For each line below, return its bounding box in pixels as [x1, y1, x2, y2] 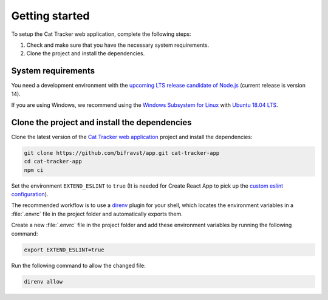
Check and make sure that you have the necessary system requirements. [26, 41, 210, 49]
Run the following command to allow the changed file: [11, 262, 146, 269]
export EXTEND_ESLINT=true [24, 246, 104, 253]
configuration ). [11, 191, 49, 198]
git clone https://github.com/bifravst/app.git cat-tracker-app [24, 149, 220, 156]
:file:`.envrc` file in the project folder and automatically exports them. [11, 210, 183, 217]
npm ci [24, 166, 44, 173]
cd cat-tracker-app [24, 158, 82, 165]
